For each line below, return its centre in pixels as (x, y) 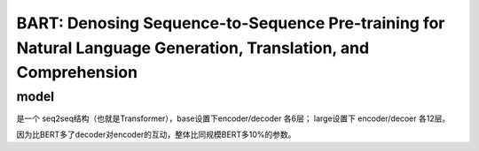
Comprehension (77, 73)
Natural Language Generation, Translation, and (193, 48)
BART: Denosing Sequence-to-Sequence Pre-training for (231, 23)
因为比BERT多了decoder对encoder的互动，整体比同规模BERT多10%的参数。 (156, 135)
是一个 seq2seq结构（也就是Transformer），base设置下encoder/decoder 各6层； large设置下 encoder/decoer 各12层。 (233, 118)
